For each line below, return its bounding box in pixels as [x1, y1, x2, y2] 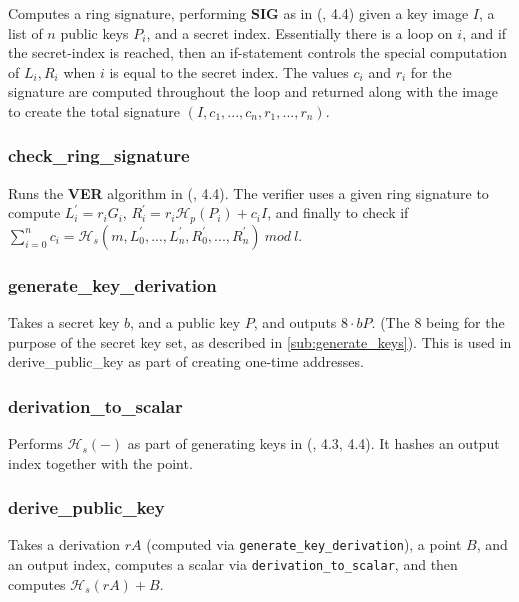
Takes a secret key [8, 312, 120, 333]
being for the [426, 312, 505, 333]
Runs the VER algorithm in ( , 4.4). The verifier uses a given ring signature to [8, 182, 489, 203]
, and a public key [130, 312, 241, 333]
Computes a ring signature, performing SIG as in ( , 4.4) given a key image [8, 3, 469, 23]
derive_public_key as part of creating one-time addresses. [8, 351, 364, 372]
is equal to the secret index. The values [109, 61, 349, 82]
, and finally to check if [267, 202, 409, 223]
